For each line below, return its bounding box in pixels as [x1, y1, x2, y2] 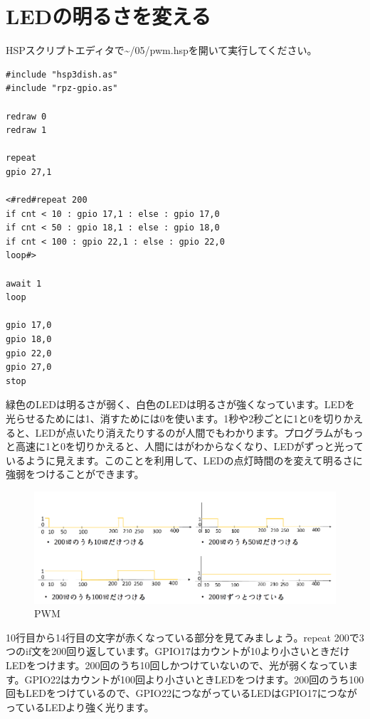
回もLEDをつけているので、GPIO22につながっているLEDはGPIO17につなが [6, 686, 357, 701]
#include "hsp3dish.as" [6, 69, 118, 80]
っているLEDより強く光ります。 [6, 699, 154, 714]
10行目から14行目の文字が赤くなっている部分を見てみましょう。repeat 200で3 [6, 629, 364, 644]
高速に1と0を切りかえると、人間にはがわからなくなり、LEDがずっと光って [15, 439, 364, 454]
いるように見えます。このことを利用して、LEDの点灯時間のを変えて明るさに [6, 452, 363, 467]
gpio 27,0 [6, 362, 52, 373]
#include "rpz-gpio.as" [6, 83, 118, 94]
